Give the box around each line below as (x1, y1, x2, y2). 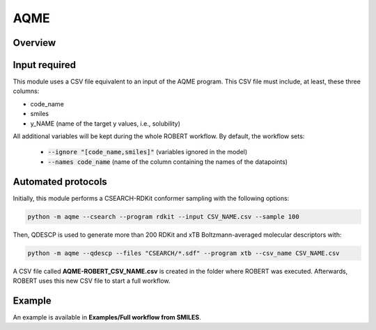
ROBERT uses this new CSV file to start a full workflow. (13, 277, 171, 285)
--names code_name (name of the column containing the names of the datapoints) (47, 157, 288, 166)
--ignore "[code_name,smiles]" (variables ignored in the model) (47, 148, 248, 156)
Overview (13, 37, 56, 49)
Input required (13, 59, 77, 71)
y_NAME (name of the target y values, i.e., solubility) (30, 119, 180, 128)
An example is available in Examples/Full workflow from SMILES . (13, 313, 201, 321)
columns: (13, 87, 40, 95)
